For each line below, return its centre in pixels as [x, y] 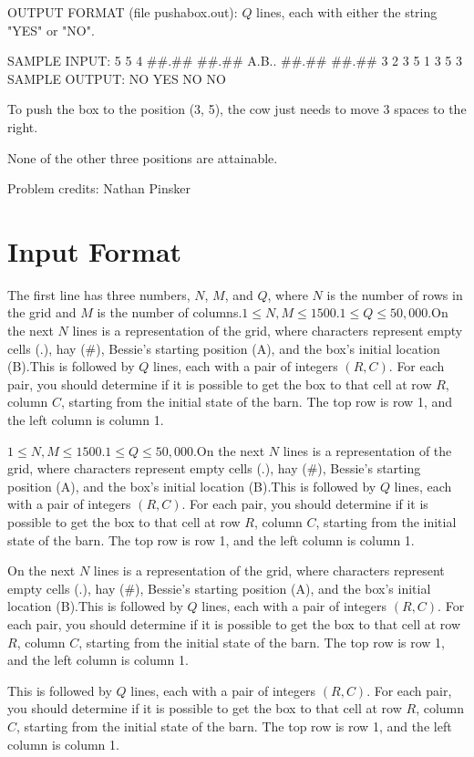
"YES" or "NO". [51, 30]
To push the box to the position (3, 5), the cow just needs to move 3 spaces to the [237, 109]
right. [23, 126]
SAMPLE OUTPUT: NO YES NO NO [117, 78]
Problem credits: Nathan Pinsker [99, 188]
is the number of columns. [170, 312]
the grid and [42, 312]
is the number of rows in [395, 294]
